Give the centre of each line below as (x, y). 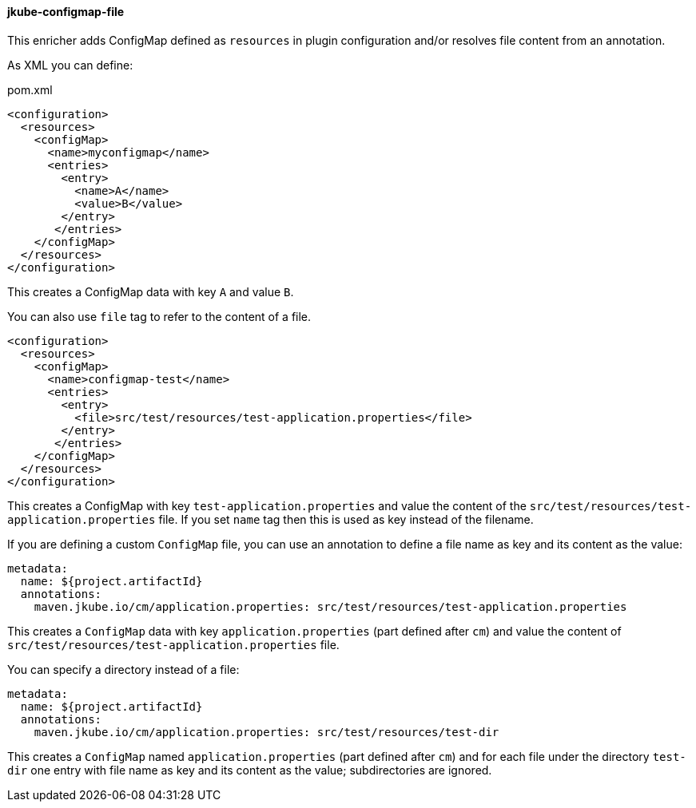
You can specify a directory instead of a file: (123, 669)
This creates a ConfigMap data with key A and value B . (151, 291)
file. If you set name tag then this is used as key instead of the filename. (346, 519)
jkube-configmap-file (66, 12)
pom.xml (30, 89)
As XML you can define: (70, 65)
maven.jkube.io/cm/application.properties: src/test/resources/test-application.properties (330, 606)
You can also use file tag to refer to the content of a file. (159, 316)
